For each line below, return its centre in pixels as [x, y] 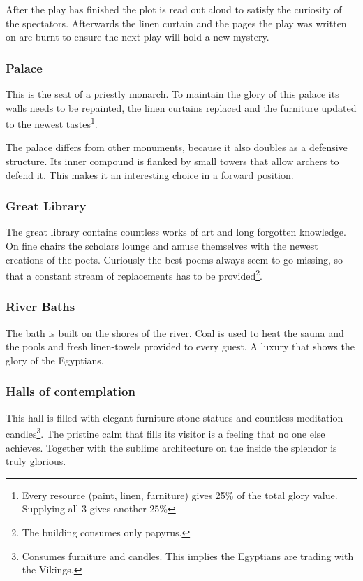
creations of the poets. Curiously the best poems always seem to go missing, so [174, 259]
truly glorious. [36, 461]
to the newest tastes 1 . [52, 123]
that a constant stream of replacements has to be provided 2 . [134, 274]
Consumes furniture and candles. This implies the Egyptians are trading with [188, 555]
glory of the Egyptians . [55, 360]
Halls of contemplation [71, 391]
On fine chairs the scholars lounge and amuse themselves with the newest [162, 246]
